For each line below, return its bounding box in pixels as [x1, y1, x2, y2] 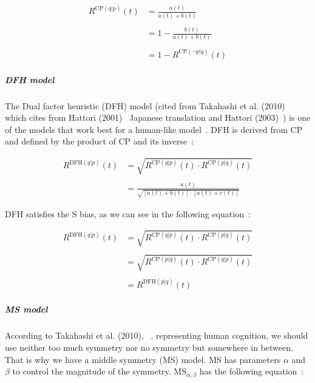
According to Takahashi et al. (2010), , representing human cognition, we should [5, 329, 308, 342]
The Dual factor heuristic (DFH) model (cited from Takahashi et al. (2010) [5, 99, 285, 112]
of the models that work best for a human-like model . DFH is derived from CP [5, 123, 303, 135]
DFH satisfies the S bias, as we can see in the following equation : [5, 207, 251, 220]
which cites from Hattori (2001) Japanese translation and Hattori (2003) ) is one [5, 111, 311, 124]
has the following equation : [199, 365, 304, 378]
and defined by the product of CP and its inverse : [5, 135, 194, 147]
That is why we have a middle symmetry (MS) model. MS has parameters [5, 353, 281, 365]
